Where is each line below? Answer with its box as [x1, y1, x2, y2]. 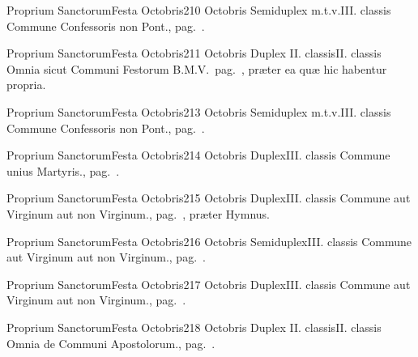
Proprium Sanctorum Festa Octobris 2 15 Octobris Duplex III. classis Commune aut [6, 189, 411, 206]
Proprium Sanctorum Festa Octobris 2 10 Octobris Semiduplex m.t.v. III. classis [6, 2, 391, 18]
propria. [6, 76, 46, 93]
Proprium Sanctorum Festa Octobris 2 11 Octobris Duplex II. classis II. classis [6, 45, 382, 62]
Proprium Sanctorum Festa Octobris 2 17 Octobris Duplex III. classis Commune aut [6, 275, 411, 292]
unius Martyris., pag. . [6, 162, 120, 179]
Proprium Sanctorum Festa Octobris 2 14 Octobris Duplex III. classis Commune [6, 147, 390, 164]
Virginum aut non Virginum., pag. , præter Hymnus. [6, 205, 271, 222]
